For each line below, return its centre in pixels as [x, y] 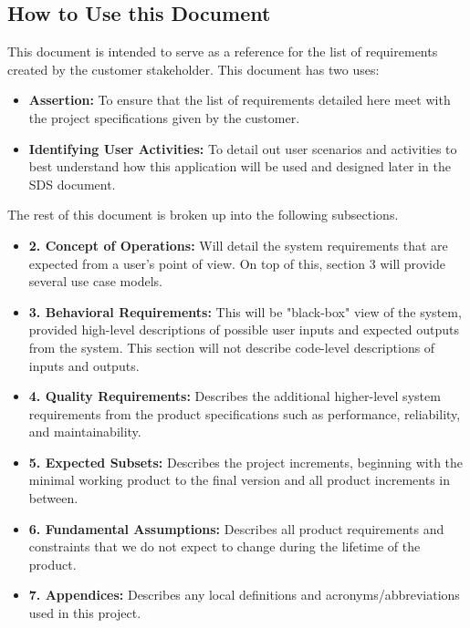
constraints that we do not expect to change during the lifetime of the [225, 546]
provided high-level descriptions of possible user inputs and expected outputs [244, 329]
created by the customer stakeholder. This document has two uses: [193, 69]
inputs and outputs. [84, 365]
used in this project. [85, 613]
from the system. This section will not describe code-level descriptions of [232, 347]
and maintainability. [85, 432]
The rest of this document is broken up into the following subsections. [203, 215]
